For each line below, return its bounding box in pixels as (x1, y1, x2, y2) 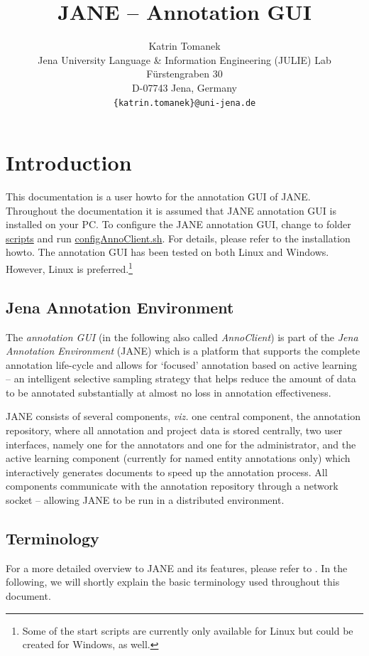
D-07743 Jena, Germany (132, 80, 237, 95)
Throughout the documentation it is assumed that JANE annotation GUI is (6, 203, 336, 217)
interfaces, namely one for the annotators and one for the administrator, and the (6, 436, 356, 451)
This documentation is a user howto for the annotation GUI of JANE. (6, 189, 311, 204)
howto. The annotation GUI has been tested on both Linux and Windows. (6, 244, 329, 259)
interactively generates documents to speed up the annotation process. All (6, 464, 328, 479)
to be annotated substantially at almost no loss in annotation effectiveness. (6, 385, 331, 399)
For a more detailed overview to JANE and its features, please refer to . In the (6, 560, 348, 575)
